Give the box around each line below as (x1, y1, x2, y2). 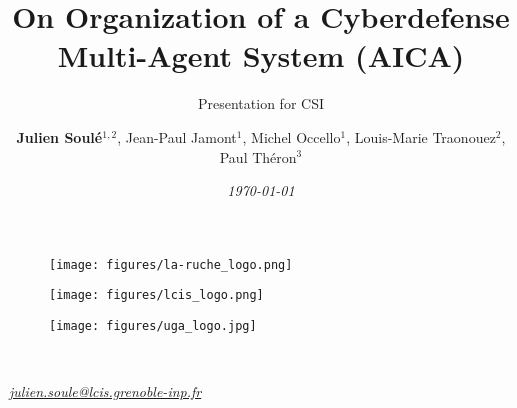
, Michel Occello (242, 126, 341, 147)
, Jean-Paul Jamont (117, 126, 237, 147)
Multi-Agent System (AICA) (57, 35, 465, 76)
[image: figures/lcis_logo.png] (49, 288, 264, 303)
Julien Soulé (16, 126, 103, 147)
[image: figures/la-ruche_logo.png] (49, 257, 293, 272)
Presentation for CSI (198, 93, 324, 114)
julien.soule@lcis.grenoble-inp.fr (9, 381, 202, 402)
